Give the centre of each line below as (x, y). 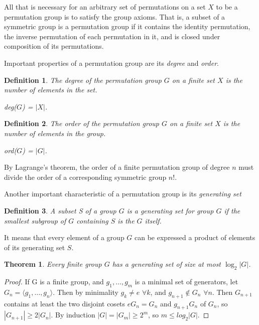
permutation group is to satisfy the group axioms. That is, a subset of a (115, 16)
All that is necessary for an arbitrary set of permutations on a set (105, 7)
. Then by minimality (86, 292)
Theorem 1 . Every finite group (53, 264)
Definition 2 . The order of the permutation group (82, 123)
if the (232, 210)
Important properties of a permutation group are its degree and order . (111, 63)
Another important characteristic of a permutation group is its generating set (123, 194)
